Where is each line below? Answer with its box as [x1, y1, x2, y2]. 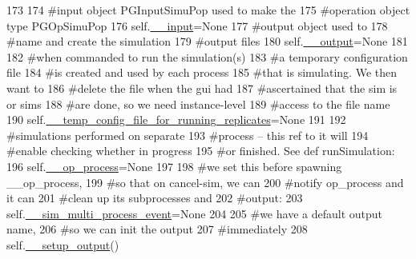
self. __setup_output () [6, 236, 119, 253]
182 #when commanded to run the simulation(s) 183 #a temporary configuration [6, 48, 408, 65]
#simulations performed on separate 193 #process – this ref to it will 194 [6, 126, 369, 143]
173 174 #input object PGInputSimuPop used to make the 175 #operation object [6, 2, 410, 18]
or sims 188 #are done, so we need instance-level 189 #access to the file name [6, 95, 390, 112]
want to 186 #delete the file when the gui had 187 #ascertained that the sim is [6, 79, 398, 96]
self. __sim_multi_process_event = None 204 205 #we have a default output [6, 205, 382, 221]
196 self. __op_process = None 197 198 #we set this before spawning [6, 157, 342, 174]
